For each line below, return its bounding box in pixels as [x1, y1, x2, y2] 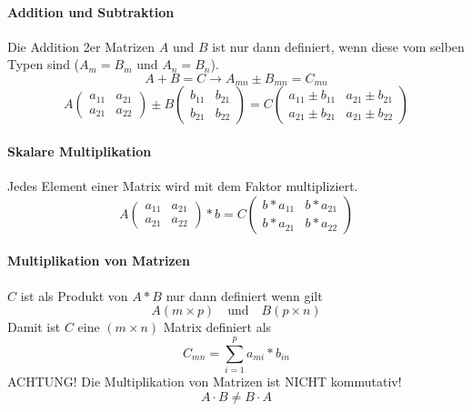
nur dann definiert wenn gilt [166, 286, 323, 305]
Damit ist [7, 317, 61, 337]
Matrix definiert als [163, 317, 272, 337]
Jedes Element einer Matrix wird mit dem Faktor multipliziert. [7, 176, 358, 196]
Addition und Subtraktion [7, 2, 175, 21]
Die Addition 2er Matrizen [7, 36, 156, 55]
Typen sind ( [7, 55, 80, 74]
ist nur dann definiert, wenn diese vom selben [212, 36, 465, 55]
